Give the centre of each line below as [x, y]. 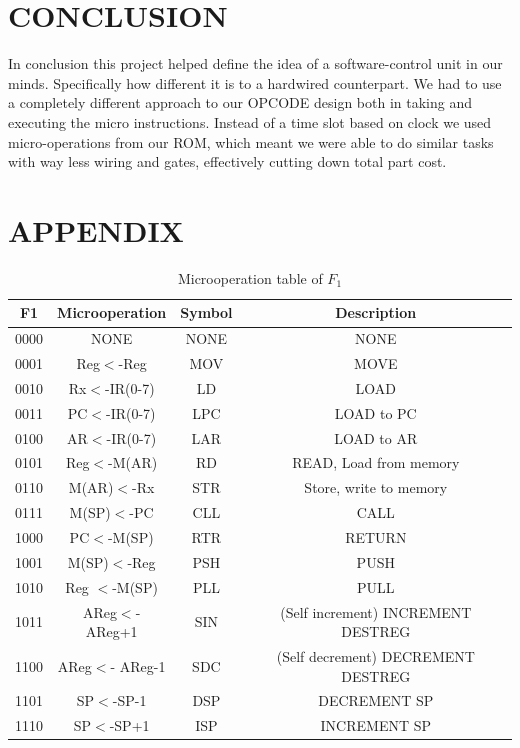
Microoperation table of [250, 277]
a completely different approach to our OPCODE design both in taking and [240, 102]
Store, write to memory [376, 487]
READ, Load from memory [376, 462]
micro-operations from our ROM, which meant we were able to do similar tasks [251, 141]
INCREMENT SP [376, 725]
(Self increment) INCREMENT [376, 611]
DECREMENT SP [376, 700]
